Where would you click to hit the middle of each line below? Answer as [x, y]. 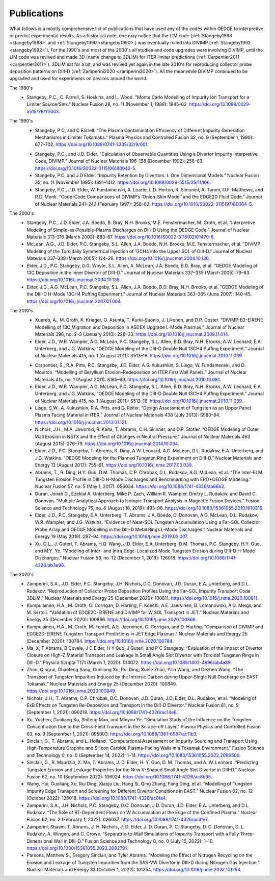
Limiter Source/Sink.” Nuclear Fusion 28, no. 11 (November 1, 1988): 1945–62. [107, 104]
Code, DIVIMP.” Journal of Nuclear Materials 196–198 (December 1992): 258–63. [119, 161]
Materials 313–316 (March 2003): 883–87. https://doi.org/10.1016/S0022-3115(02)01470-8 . [121, 237]
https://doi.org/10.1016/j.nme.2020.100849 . [72, 691]
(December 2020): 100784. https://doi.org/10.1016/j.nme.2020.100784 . [100, 641]
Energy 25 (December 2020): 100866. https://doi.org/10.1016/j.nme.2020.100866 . [112, 620]
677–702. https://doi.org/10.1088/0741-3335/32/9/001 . [92, 144]
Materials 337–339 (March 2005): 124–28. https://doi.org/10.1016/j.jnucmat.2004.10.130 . [118, 258]
